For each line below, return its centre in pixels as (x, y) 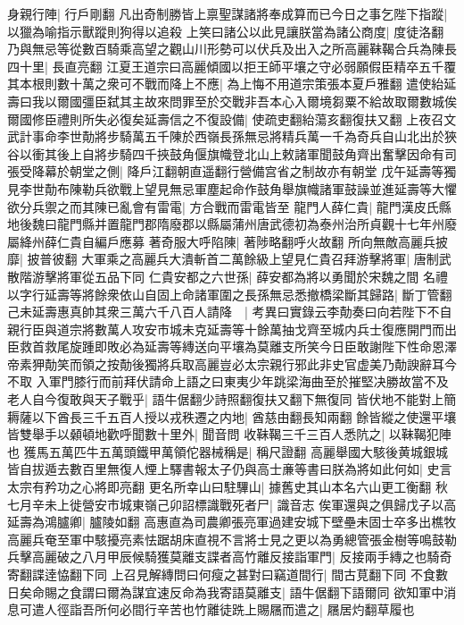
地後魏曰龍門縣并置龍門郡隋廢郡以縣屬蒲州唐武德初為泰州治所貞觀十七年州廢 (232, 224)
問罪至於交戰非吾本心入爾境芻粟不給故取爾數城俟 (313, 101)
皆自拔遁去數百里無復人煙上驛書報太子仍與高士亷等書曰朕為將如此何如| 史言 (230, 469)
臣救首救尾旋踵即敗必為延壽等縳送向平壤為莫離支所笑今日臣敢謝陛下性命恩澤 (232, 346)
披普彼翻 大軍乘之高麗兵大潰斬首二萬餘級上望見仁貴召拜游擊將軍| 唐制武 (239, 259)
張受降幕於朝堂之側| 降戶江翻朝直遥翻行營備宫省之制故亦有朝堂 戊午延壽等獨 (232, 171)
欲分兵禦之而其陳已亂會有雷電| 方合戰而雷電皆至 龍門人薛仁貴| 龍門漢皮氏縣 (229, 206)
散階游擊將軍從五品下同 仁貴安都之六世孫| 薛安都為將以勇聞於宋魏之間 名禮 (228, 276)
